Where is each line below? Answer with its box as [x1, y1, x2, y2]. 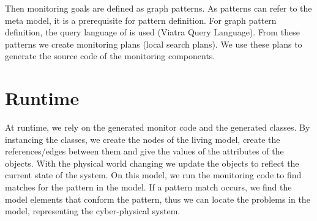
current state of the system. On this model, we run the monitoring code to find [5, 168, 302, 181]
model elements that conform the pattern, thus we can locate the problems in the [5, 192, 310, 205]
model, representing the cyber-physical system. [5, 205, 181, 217]
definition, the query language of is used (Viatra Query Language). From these [5, 26, 300, 38]
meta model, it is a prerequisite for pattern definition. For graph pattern [5, 13, 277, 26]
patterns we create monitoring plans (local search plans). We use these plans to [5, 37, 302, 50]
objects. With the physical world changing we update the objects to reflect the [5, 156, 299, 169]
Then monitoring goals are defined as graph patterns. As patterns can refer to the [5, 2, 312, 14]
